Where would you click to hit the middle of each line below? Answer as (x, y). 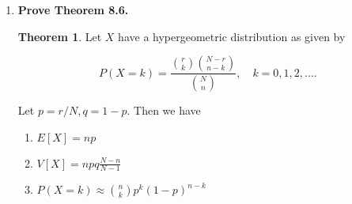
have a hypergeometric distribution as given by (232, 36)
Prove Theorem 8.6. (73, 9)
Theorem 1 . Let (60, 36)
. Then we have (164, 110)
